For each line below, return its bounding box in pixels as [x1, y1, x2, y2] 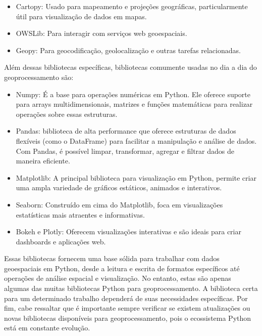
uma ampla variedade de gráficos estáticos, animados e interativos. [16, 182, 222, 193]
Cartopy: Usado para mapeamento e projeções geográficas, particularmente [16, 1, 248, 11]
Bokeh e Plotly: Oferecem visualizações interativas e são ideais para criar [16, 226, 241, 237]
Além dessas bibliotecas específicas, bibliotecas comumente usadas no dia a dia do [4, 62, 257, 72]
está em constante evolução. [4, 322, 90, 333]
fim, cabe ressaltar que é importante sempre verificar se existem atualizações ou [4, 303, 250, 313]
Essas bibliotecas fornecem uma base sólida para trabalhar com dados [4, 253, 220, 264]
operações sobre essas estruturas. [16, 108, 118, 119]
